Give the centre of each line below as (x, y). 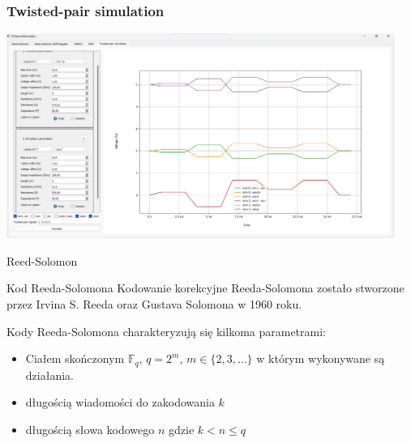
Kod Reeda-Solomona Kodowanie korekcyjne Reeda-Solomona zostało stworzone (205, 288)
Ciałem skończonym (75, 358)
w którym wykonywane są (321, 358)
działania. (49, 375)
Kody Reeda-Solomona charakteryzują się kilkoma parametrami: (166, 331)
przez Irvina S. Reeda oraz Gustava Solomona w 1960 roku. (154, 303)
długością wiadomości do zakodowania (120, 402)
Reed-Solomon (42, 260)
